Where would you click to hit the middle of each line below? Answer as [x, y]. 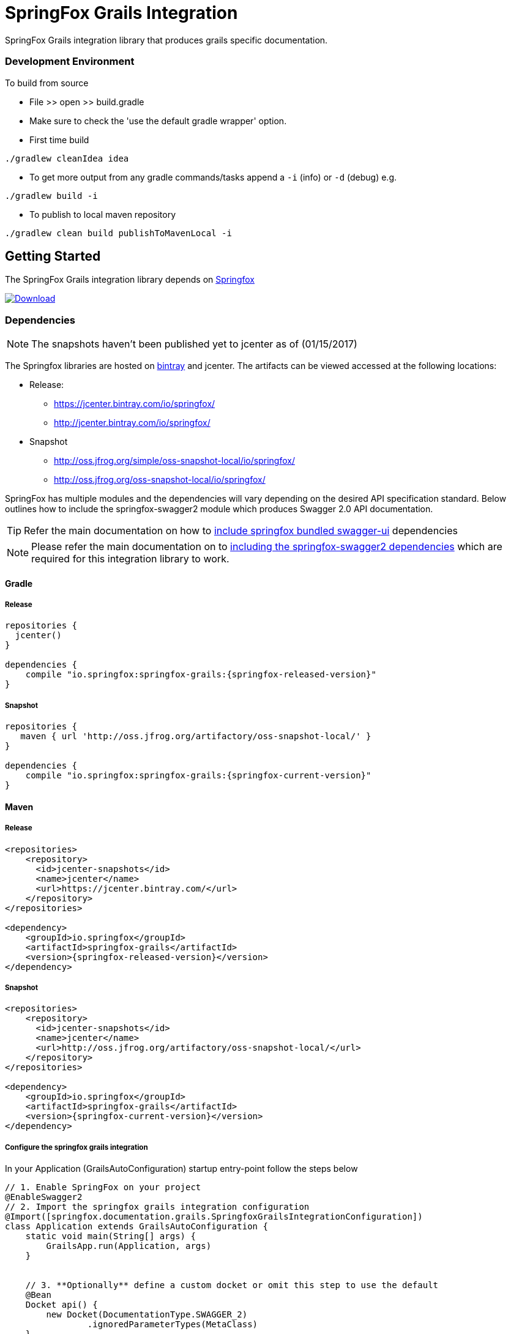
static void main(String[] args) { [110, 1236]
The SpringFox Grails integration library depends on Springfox [130, 280]
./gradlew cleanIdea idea [67, 158]
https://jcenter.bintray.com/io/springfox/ [135, 404]
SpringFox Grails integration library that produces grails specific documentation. [166, 40]
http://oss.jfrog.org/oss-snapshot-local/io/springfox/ [160, 480]
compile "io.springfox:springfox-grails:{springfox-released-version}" [201, 675]
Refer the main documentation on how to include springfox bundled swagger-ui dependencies [241, 531]
